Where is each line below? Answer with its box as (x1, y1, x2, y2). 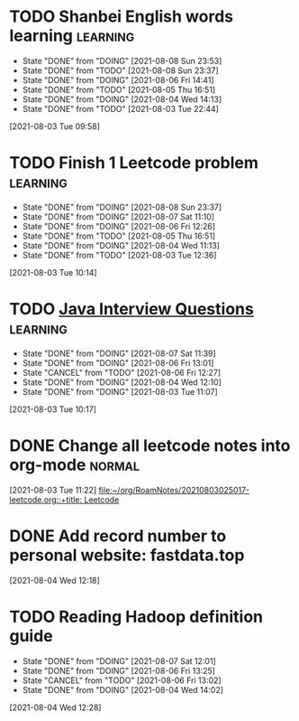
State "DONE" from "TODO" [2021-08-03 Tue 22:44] (22, 103, 219, 114)
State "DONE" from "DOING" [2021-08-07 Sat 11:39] (22, 348, 216, 359)
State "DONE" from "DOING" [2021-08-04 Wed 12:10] (22, 377, 222, 388)
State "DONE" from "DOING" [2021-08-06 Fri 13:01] (22, 357, 214, 368)
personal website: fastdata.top (9, 545, 245, 566)
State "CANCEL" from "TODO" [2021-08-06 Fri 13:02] (22, 675, 222, 686)
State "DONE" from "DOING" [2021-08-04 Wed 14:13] (22, 93, 222, 105)
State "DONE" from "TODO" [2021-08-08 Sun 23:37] (22, 65, 219, 76)
